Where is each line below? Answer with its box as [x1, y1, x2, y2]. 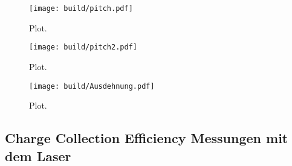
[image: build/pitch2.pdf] [29, 43, 137, 52]
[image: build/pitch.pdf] [29, 4, 133, 13]
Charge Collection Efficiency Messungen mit [5, 129, 288, 147]
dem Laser [5, 146, 71, 165]
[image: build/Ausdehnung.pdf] [29, 81, 155, 91]
